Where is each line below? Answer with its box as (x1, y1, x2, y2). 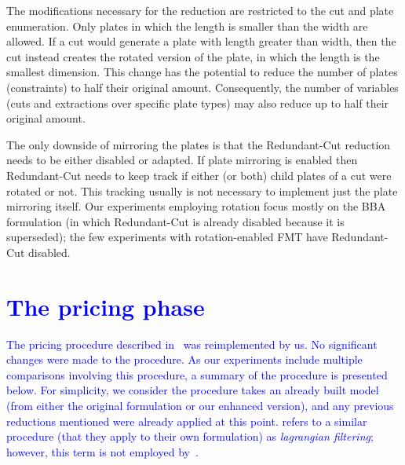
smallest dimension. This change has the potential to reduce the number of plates (6, 64, 398, 80)
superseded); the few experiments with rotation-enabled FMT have (6, 229, 328, 245)
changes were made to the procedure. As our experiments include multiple (6, 351, 363, 368)
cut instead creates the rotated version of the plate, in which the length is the (6, 48, 380, 64)
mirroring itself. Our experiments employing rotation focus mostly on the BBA (6, 198, 386, 214)
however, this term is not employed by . (6, 443, 199, 460)
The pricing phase (6, 290, 205, 322)
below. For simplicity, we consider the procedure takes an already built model (6, 382, 379, 398)
